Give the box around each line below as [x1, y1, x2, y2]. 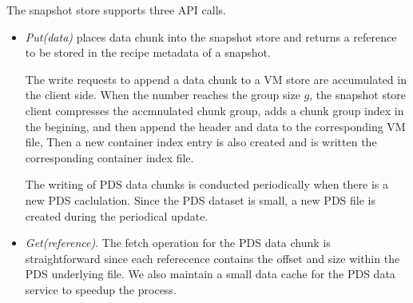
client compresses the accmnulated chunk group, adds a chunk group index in [25, 102, 404, 118]
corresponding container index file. [25, 149, 194, 165]
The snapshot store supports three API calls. [6, 2, 226, 18]
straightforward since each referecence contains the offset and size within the [25, 249, 400, 266]
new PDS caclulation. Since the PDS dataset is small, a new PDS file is [25, 191, 375, 208]
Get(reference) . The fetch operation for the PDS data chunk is [25, 234, 331, 251]
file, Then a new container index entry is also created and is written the [25, 134, 377, 150]
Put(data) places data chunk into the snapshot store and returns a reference [25, 28, 397, 45]
